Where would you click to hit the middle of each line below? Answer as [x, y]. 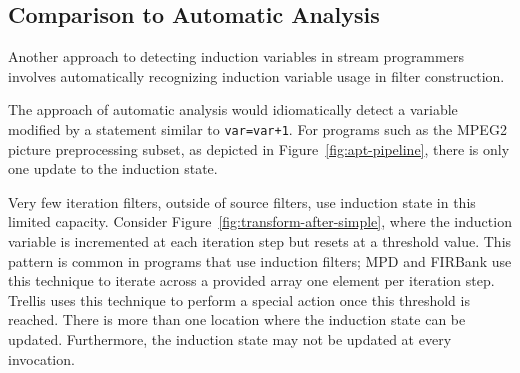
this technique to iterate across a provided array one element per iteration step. [251, 280]
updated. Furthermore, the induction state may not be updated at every [230, 338]
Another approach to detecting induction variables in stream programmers [236, 56]
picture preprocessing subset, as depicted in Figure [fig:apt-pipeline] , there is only [259, 148]
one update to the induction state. [113, 168]
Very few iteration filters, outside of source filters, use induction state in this [242, 201]
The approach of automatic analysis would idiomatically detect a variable [233, 109]
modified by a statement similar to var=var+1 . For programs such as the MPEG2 [257, 128]
